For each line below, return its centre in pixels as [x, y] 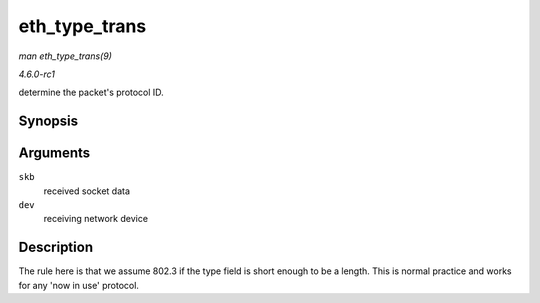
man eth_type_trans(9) [65, 56]
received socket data [86, 191]
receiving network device [96, 219]
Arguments [54, 153]
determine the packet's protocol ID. [91, 92]
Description [56, 247]
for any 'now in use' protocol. [79, 285]
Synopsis [48, 121]
